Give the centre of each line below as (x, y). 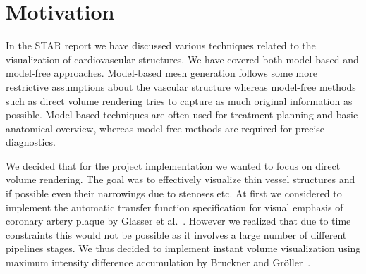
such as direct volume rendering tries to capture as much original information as (179, 100)
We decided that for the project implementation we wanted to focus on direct (173, 165)
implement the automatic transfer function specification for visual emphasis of (175, 207)
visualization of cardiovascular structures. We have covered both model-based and (182, 59)
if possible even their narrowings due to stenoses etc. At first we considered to (174, 193)
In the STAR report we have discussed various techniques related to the (161, 45)
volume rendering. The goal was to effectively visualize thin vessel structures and (181, 179)
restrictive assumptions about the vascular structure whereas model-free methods (181, 86)
